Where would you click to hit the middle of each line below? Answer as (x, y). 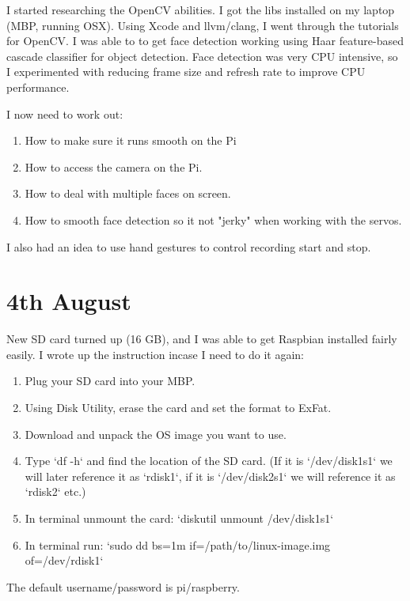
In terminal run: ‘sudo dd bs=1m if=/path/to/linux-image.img (178, 544)
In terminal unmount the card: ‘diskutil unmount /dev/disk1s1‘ (179, 518)
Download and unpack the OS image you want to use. (156, 434)
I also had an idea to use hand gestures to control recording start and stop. (189, 246)
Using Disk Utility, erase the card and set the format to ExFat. (178, 408)
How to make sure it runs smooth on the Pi (131, 140)
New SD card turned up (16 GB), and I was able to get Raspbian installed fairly (202, 339)
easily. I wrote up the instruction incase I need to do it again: (155, 354)
